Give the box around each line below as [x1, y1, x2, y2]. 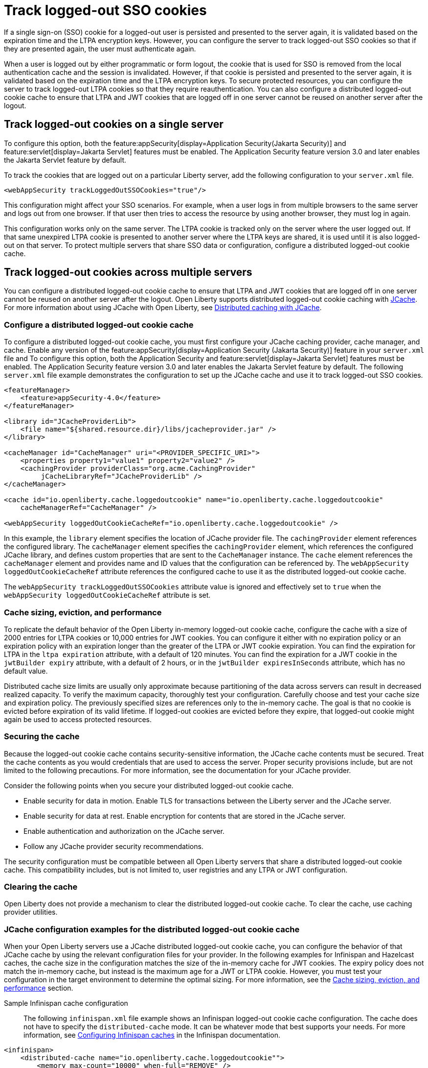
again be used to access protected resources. [4, 715, 152, 724]
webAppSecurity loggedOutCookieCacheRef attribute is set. [4, 591, 211, 600]
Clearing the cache [4, 882, 78, 892]
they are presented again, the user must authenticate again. [4, 44, 196, 53]
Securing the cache [4, 731, 80, 742]
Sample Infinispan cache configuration [4, 999, 128, 1008]
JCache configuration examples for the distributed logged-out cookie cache [4, 924, 300, 934]
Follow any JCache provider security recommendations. [23, 842, 203, 850]
